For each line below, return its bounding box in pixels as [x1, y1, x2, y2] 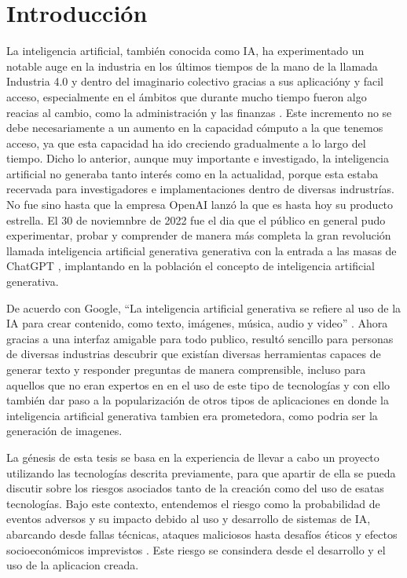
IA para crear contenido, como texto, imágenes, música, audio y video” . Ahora [6, 315, 388, 331]
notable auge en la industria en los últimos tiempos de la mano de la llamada [6, 57, 378, 74]
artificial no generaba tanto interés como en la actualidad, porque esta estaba [6, 165, 379, 181]
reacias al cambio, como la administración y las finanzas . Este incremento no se [6, 104, 392, 120]
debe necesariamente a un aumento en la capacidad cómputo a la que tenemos [6, 119, 383, 136]
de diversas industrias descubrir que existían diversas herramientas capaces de [6, 346, 381, 362]
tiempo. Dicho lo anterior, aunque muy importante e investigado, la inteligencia [6, 150, 389, 166]
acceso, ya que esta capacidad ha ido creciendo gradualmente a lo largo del [6, 134, 366, 151]
